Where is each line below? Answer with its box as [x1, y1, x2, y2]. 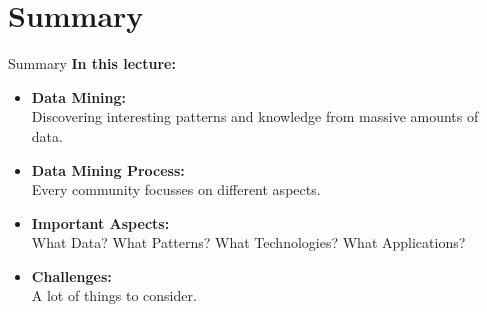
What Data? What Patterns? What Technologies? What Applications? [31, 232, 466, 253]
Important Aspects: [31, 212, 170, 233]
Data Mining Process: [31, 159, 185, 180]
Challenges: [31, 265, 112, 286]
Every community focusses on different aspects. [31, 179, 321, 200]
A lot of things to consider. [31, 285, 197, 306]
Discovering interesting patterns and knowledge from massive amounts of [31, 106, 479, 127]
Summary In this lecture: [8, 53, 176, 74]
